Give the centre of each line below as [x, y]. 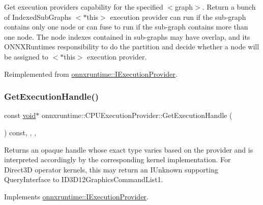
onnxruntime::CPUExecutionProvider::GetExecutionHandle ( [137, 115]
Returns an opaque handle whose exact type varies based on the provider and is [129, 149]
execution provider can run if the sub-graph [178, 17]
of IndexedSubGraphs [38, 17]
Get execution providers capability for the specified [84, 7]
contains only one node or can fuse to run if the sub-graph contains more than [126, 27]
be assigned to [26, 56]
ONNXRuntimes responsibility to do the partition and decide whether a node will [132, 47]
